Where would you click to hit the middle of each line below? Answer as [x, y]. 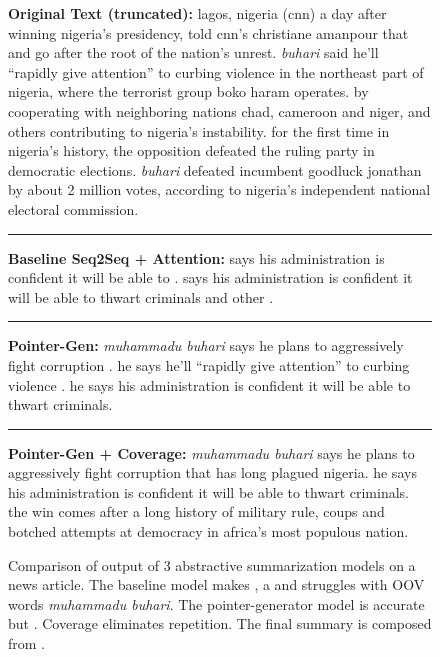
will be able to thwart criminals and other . [141, 296]
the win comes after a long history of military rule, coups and [196, 511]
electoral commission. [73, 208]
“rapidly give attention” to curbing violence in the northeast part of [216, 71]
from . [26, 643]
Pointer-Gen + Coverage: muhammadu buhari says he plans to [211, 452]
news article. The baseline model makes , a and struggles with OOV [216, 584]
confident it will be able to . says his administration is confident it [210, 277]
